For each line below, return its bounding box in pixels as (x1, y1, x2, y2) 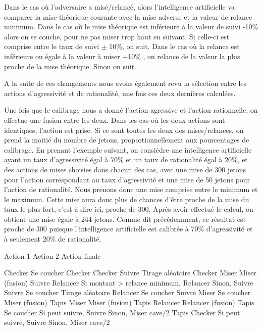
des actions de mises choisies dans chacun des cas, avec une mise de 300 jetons (4, 164, 246, 174)
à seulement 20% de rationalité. (4, 233, 101, 244)
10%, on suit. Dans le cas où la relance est (109, 41, 240, 52)
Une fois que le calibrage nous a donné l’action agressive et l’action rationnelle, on (4, 105, 258, 115)
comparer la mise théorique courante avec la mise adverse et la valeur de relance (4, 11, 252, 22)
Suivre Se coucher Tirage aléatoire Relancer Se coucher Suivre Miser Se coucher (4, 287, 251, 298)
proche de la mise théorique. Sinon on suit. (4, 61, 136, 71)
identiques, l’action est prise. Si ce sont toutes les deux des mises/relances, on (4, 124, 244, 135)
